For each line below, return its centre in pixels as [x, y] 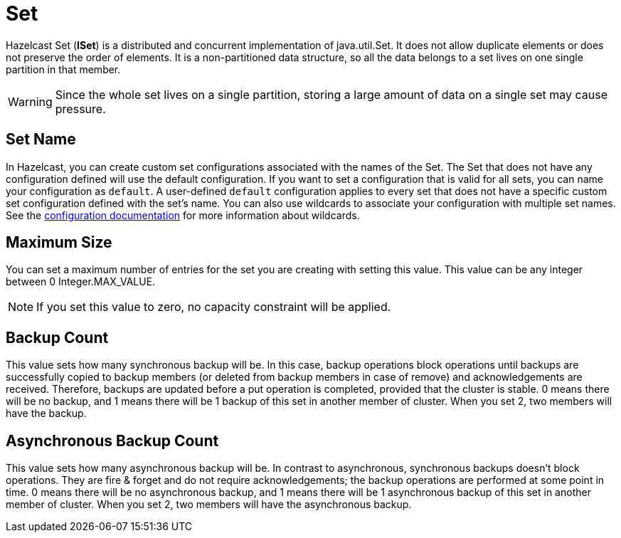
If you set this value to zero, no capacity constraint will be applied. [214, 307]
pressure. [80, 109]
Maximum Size [59, 243]
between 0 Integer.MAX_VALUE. [81, 282]
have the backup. [46, 413]
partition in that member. [63, 69]
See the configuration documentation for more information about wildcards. [183, 215]
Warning [30, 101]
